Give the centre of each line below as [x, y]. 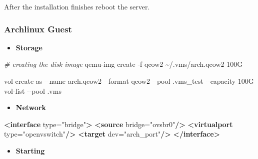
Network [31, 107]
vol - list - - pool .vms [33, 90]
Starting [30, 150]
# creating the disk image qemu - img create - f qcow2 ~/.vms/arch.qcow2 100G [123, 64]
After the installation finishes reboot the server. [77, 6]
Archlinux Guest [38, 29]
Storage [29, 47]
